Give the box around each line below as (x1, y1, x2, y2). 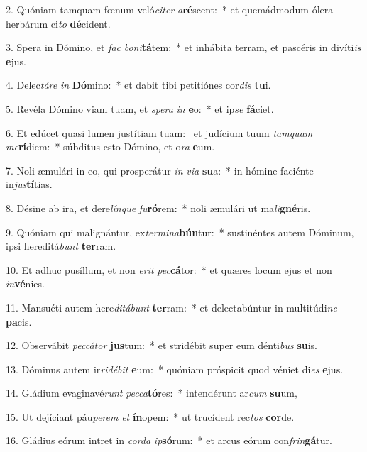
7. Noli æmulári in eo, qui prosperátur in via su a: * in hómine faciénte (6, 162, 314, 177)
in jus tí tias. (6, 177, 53, 192)
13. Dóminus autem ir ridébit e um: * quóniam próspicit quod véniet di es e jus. (6, 361, 344, 376)
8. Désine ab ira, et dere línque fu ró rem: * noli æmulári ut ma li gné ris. (6, 200, 311, 215)
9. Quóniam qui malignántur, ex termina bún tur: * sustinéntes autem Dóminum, (6, 224, 354, 239)
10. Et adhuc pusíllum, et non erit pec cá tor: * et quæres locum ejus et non (6, 262, 332, 277)
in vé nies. (6, 276, 45, 291)
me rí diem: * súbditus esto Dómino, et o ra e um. (6, 139, 215, 154)
